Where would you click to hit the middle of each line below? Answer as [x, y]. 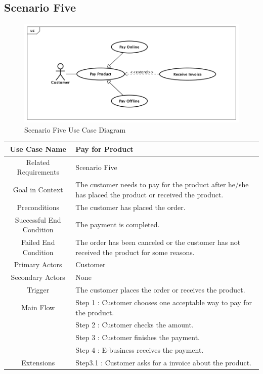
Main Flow [38, 307]
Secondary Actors [38, 277]
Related [38, 162]
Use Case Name [38, 149]
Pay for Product [104, 149]
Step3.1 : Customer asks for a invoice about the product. [163, 362]
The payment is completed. [118, 224]
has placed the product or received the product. [149, 194]
